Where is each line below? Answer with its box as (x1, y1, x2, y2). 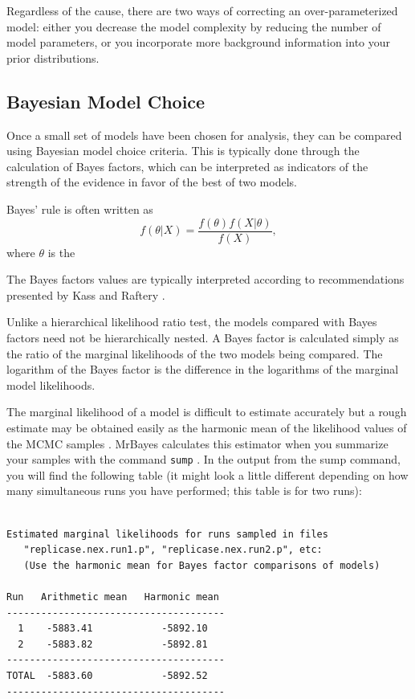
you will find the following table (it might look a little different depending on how (6, 466, 409, 483)
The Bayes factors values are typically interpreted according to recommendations (6, 271, 405, 288)
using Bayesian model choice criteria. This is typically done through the (6, 142, 360, 159)
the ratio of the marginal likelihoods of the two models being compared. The (6, 345, 383, 362)
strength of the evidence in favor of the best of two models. (6, 174, 297, 190)
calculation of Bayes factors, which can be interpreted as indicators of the (6, 157, 368, 174)
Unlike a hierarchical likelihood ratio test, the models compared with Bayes (6, 313, 377, 330)
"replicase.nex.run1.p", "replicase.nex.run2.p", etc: (23, 544, 323, 556)
